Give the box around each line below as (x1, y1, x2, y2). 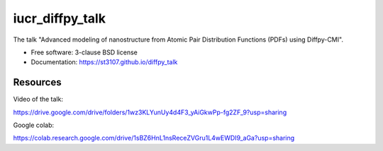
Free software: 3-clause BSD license (30, 48, 138, 56)
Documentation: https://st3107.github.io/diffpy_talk (30, 58, 178, 66)
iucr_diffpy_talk (13, 11, 106, 26)
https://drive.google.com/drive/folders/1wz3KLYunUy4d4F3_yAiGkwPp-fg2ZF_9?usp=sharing (13, 108, 287, 116)
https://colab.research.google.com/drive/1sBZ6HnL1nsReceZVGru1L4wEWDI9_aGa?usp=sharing (13, 134, 295, 143)
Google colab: (13, 121, 55, 130)
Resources (13, 76, 62, 88)
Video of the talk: (13, 95, 64, 104)
